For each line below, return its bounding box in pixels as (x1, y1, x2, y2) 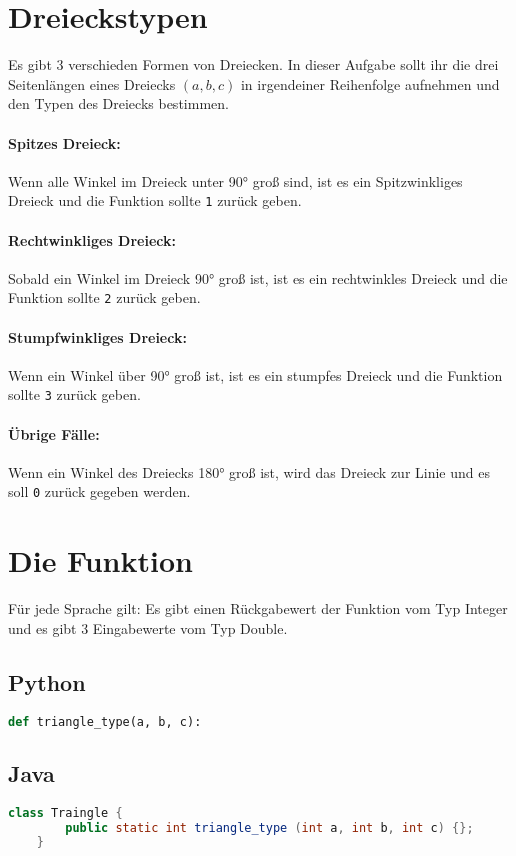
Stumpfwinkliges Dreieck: (8, 326, 187, 347)
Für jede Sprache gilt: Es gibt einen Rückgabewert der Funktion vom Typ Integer (8, 598, 508, 619)
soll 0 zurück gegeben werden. (8, 481, 191, 502)
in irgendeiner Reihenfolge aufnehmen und (240, 73, 500, 94)
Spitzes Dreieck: (8, 132, 121, 153)
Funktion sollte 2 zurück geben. (8, 287, 201, 308)
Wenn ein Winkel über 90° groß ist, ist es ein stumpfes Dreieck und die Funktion (8, 364, 503, 385)
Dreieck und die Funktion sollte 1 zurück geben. (8, 190, 302, 211)
